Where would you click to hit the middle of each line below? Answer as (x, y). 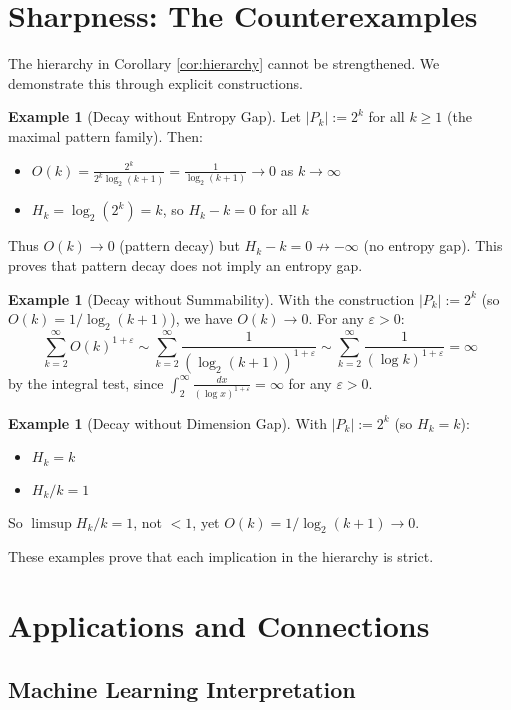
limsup (51, 523)
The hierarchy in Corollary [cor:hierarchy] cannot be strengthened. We (224, 63)
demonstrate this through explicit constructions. (155, 82)
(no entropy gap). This (433, 245)
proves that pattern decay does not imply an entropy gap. (185, 265)
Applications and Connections (219, 625)
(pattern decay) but (179, 245)
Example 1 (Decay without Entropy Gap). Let (155, 116)
